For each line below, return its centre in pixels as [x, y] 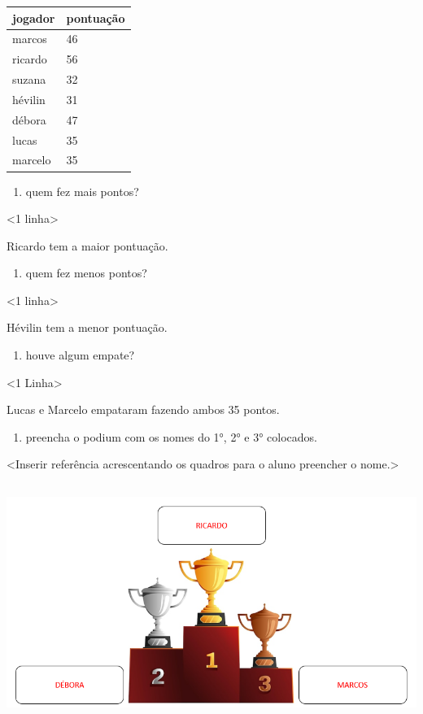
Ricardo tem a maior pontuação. [87, 245]
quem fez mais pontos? [82, 191]
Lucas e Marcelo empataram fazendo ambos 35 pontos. [143, 409]
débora [29, 119]
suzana [29, 79]
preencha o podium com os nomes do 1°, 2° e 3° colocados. [171, 436]
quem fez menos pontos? [86, 273]
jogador [34, 17]
